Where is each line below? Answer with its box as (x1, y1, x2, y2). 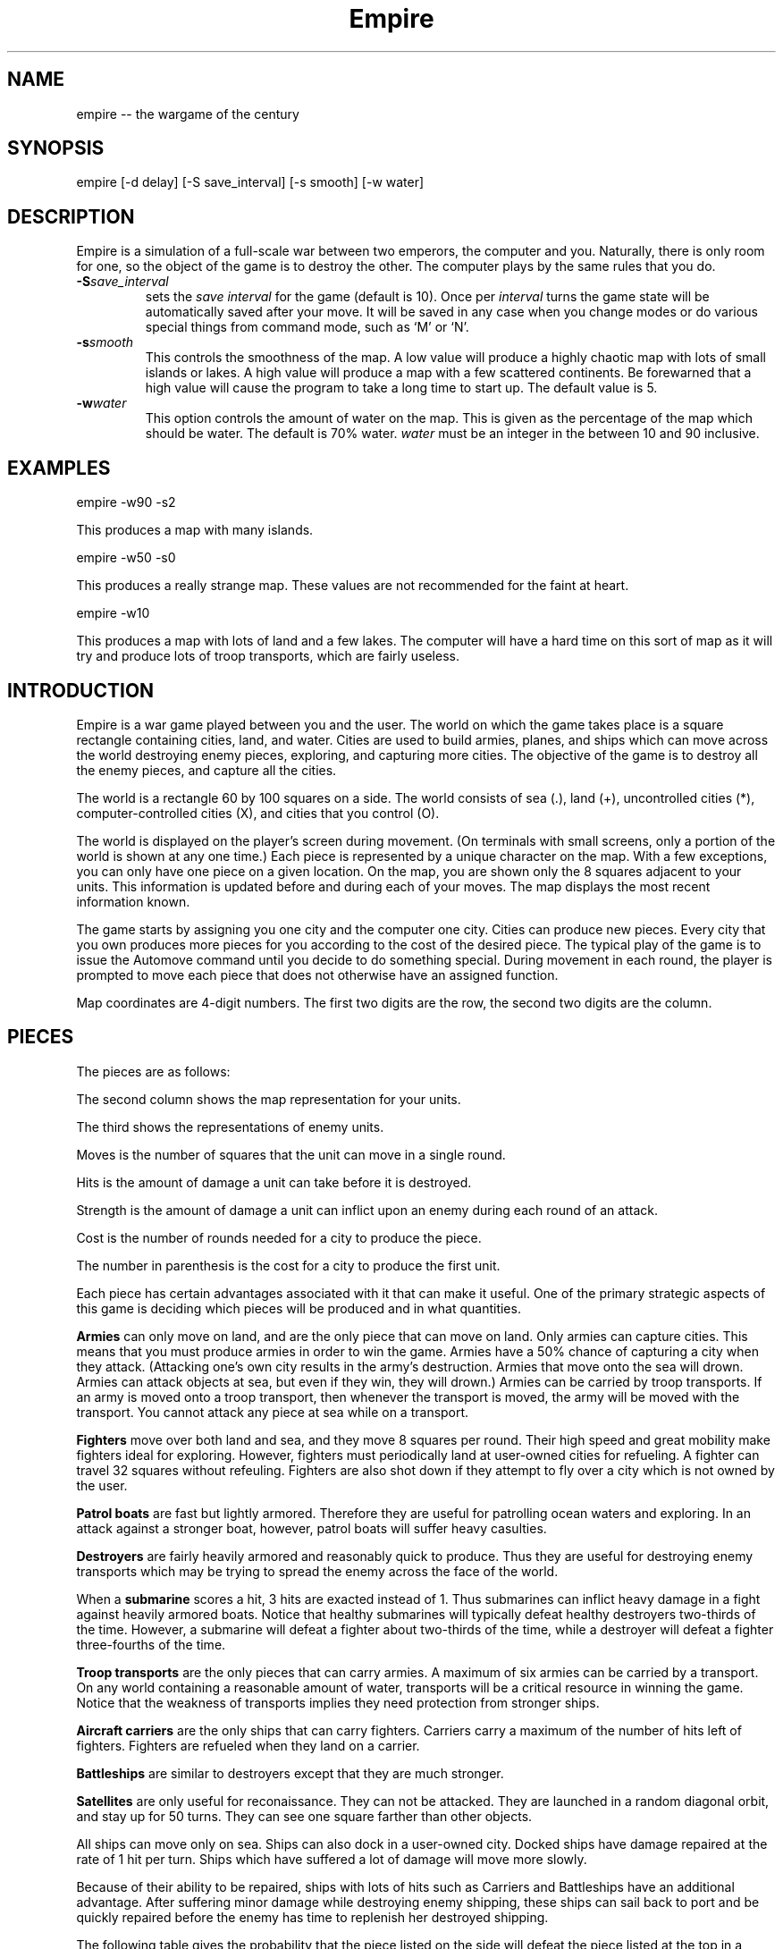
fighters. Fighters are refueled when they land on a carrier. (76, 1737, 420, 1753)
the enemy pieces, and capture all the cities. (76, 762, 337, 778)
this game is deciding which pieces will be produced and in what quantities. (76, 1300, 521, 1316)
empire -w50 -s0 (76, 550, 176, 566)
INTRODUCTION (7, 679, 155, 702)
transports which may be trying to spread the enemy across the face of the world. (76, 1563, 559, 1579)
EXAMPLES (7, 456, 111, 479)
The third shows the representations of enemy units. (76, 1118, 384, 1135)
